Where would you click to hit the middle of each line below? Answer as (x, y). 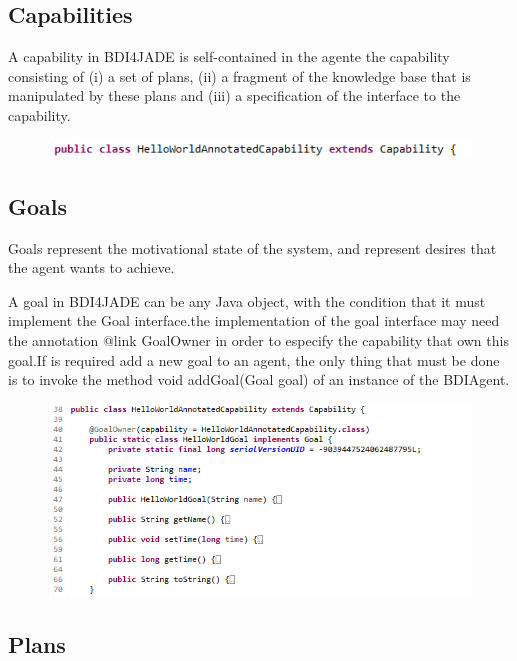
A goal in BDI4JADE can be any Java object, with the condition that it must (247, 300)
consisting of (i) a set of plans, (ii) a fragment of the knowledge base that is (239, 75)
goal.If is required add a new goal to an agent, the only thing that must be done (254, 359)
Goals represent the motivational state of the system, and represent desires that (252, 247)
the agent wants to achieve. (91, 267)
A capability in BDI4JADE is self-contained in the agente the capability (229, 56)
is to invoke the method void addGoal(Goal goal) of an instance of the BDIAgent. (259, 379)
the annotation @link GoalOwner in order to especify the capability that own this (258, 339)
